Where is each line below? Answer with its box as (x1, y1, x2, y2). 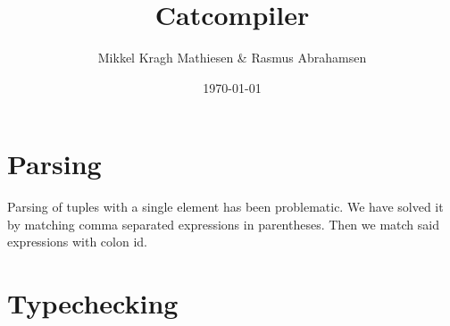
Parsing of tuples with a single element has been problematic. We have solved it (7, 197, 444, 216)
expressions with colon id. (7, 232, 147, 251)
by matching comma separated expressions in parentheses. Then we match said (7, 214, 439, 233)
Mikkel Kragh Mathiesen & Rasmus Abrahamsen (97, 48, 367, 67)
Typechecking (7, 285, 179, 322)
